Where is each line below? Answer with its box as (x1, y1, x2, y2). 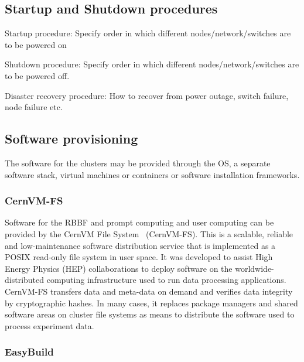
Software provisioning (5, 129, 138, 148)
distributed (5, 274, 45, 286)
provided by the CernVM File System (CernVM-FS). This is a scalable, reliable (5, 227, 293, 240)
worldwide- (235, 262, 274, 274)
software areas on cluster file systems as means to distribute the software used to (5, 308, 295, 320)
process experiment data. (5, 319, 94, 332)
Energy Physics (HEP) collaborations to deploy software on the (5, 262, 233, 274)
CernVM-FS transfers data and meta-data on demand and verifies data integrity (5, 285, 293, 297)
